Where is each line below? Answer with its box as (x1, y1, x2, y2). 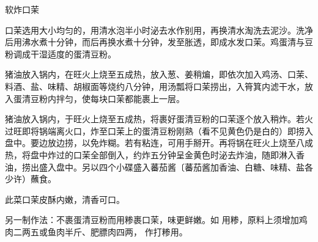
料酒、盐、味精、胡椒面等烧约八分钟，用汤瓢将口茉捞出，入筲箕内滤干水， (5, 79, 305, 92)
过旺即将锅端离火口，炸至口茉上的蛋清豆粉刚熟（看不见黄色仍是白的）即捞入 (5, 124, 313, 137)
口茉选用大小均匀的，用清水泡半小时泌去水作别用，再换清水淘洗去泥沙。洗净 (5, 23, 313, 36)
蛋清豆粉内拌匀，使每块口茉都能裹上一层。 (13, 92, 185, 105)
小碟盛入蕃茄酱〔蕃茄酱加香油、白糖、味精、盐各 (116, 160, 313, 173)
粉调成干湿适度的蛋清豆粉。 (5, 47, 116, 60)
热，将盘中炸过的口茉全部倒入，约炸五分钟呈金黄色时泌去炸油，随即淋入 (5, 148, 296, 161)
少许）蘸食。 (5, 172, 56, 185)
